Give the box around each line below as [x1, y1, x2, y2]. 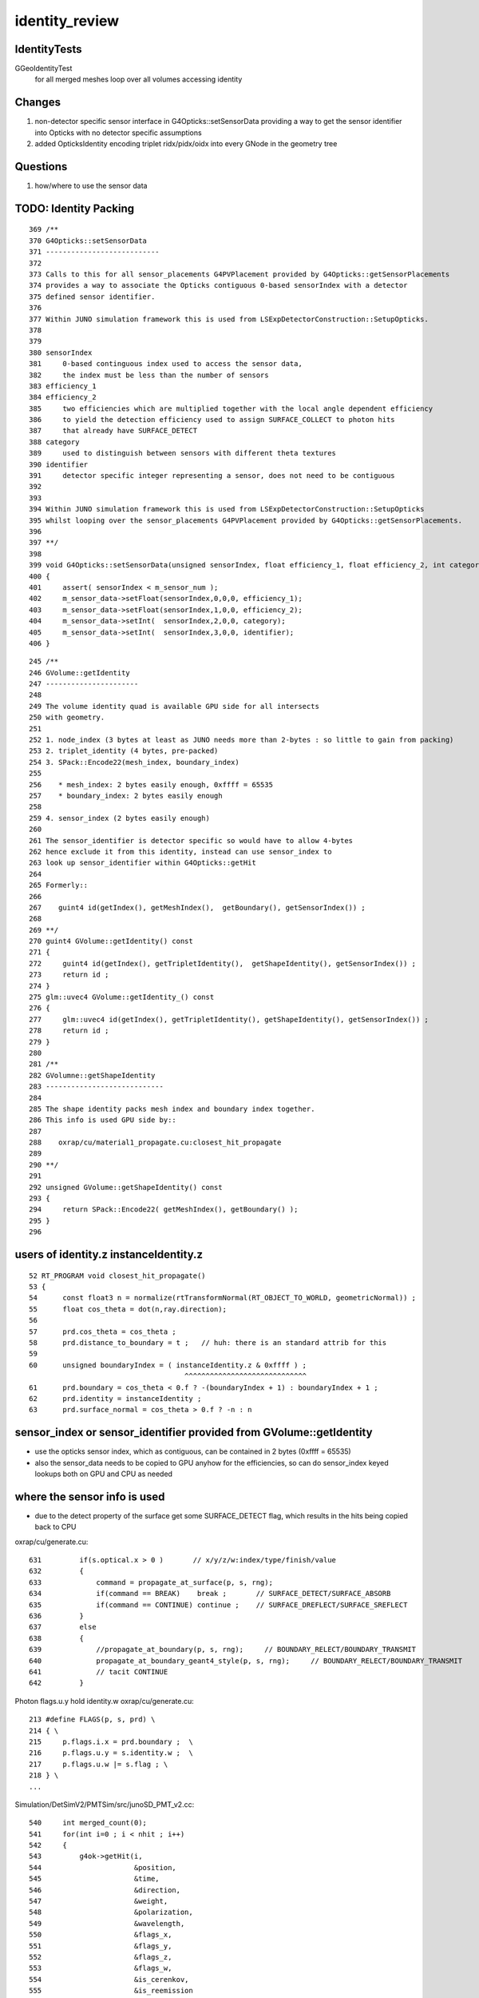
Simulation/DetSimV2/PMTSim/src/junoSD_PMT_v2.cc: [14, 1799, 195, 1809]
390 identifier [29, 460, 89, 469]
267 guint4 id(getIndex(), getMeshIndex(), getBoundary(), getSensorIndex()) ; [29, 903, 366, 912]
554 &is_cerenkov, [29, 1975, 189, 1984]
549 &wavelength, [29, 1919, 185, 1928]
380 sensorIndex [29, 348, 93, 357]
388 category [29, 437, 80, 447]
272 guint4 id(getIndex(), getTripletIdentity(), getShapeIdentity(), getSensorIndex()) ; [29, 959, 417, 968]
